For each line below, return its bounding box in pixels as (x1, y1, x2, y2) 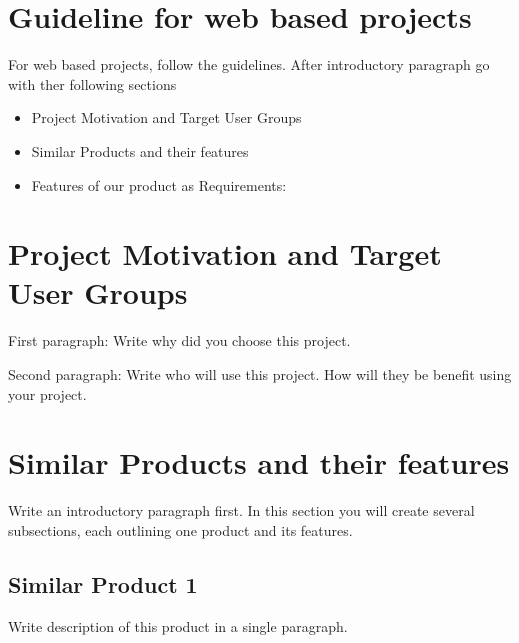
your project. (8, 383, 87, 404)
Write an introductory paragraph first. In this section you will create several (8, 500, 475, 521)
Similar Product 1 (8, 568, 198, 599)
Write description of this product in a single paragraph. (8, 615, 348, 636)
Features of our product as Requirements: (31, 174, 287, 195)
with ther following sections (8, 73, 177, 94)
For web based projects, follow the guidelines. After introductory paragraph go (8, 54, 490, 75)
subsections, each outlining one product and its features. (8, 519, 353, 540)
